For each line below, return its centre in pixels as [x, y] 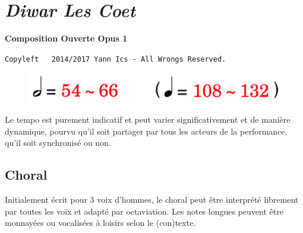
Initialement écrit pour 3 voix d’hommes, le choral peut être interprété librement [152, 200]
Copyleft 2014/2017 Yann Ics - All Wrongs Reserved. [116, 59]
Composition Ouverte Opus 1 [66, 38]
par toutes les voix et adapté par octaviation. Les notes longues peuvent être [144, 211]
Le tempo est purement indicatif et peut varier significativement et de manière [148, 119]
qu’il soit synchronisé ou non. [58, 143]
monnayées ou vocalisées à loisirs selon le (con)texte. [100, 223]
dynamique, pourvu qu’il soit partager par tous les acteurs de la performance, [146, 131]
